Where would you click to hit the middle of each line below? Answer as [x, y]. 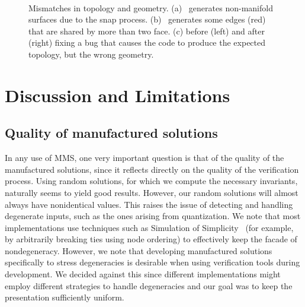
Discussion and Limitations [118, 95]
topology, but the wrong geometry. [91, 54]
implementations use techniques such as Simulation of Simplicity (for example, [149, 227]
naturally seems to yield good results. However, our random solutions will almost [152, 192]
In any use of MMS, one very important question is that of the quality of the [145, 158]
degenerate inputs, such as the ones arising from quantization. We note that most [153, 216]
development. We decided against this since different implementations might [143, 274]
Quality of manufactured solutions [111, 133]
